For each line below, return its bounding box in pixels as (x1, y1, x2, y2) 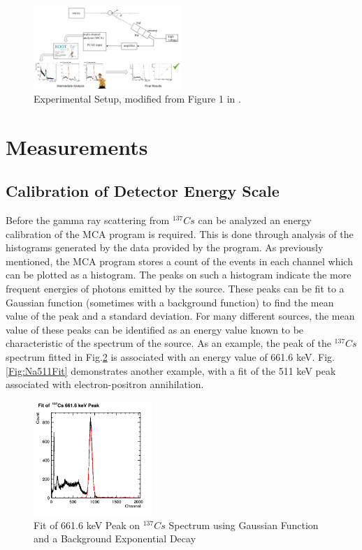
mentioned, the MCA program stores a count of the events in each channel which (6, 253, 353, 268)
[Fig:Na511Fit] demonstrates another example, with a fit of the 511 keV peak (6, 363, 336, 378)
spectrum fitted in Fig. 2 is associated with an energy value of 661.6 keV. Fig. (6, 349, 335, 364)
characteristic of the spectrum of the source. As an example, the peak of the (6, 336, 331, 350)
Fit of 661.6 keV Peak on (34, 517, 140, 532)
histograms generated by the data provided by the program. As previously (6, 240, 324, 255)
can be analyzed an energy (198, 213, 312, 228)
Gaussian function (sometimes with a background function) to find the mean (6, 295, 334, 309)
